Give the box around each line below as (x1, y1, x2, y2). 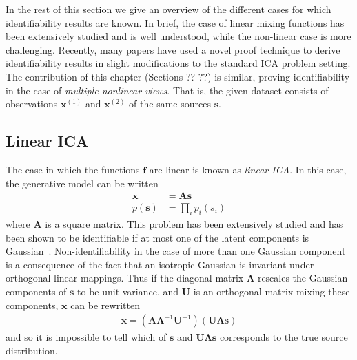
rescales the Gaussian (257, 271, 348, 285)
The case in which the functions (6, 162, 140, 176)
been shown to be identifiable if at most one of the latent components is (6, 230, 309, 244)
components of (6, 284, 67, 298)
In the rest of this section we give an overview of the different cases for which (6, 2, 331, 16)
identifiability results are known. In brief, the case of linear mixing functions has (6, 15, 345, 30)
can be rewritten (70, 297, 140, 312)
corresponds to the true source (219, 330, 348, 344)
